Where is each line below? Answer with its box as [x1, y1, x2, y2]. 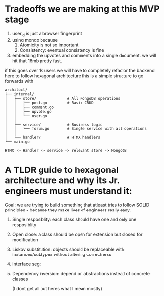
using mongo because [12, 37, 58, 42]
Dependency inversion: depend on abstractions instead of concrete [12, 270, 150, 276]
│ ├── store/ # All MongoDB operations [5, 96, 121, 101]
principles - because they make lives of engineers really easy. [5, 207, 131, 213]
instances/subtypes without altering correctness [12, 251, 111, 257]
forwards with [5, 78, 34, 84]
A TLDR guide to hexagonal [5, 164, 119, 175]
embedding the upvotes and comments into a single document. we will [12, 52, 157, 58]
